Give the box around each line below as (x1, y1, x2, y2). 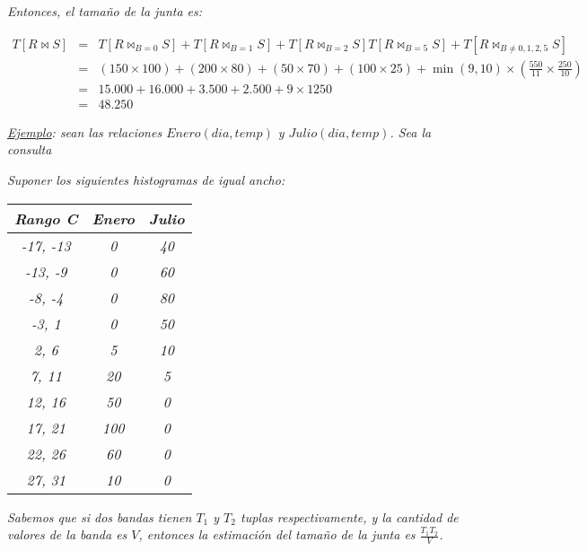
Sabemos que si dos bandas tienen (7, 507, 192, 526)
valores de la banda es (7, 525, 127, 544)
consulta (7, 140, 52, 159)
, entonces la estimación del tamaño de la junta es (138, 525, 416, 544)
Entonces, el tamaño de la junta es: (7, 2, 203, 20)
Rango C (14, 207, 78, 229)
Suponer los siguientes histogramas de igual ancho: (7, 170, 285, 188)
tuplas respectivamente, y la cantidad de (240, 507, 459, 526)
